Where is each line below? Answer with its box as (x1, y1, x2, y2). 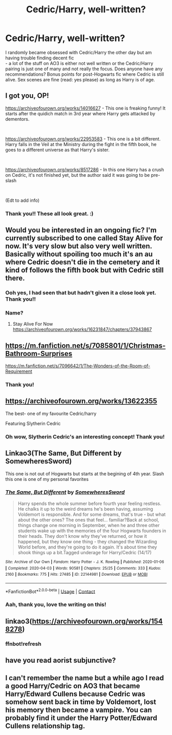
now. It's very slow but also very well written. (5, 242, 153, 250)
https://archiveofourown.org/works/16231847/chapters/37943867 (12, 326, 152, 332)
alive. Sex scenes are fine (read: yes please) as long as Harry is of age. (5, 76, 155, 82)
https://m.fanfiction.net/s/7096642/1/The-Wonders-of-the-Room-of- (5, 363, 150, 369)
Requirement (5, 368, 32, 374)
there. (5, 274, 25, 283)
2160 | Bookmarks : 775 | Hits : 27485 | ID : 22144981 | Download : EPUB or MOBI (5, 572, 148, 577)
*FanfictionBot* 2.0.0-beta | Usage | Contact (5, 587, 96, 595)
